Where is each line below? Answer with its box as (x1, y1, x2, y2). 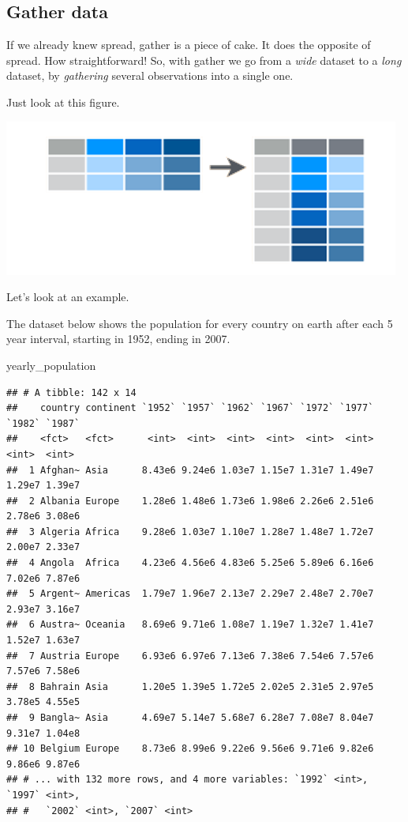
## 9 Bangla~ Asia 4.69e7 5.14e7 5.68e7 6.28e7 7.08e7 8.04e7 (6, 712, 374, 724)
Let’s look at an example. (6, 288, 129, 305)
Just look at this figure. (6, 93, 120, 110)
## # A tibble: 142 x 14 (6, 386, 137, 398)
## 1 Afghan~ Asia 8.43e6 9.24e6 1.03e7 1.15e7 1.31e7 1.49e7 (6, 464, 374, 476)
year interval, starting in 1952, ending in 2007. (6, 330, 230, 347)
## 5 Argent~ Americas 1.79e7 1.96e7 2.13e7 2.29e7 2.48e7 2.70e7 (6, 588, 374, 600)
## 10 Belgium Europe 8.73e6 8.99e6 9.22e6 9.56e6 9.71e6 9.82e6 (6, 743, 374, 755)
